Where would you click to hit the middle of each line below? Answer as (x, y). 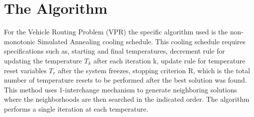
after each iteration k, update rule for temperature (169, 60)
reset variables (25, 70)
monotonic (20, 41)
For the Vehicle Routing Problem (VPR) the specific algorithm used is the (116, 32)
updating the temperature (43, 60)
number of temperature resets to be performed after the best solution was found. (126, 80)
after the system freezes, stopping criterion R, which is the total (154, 70)
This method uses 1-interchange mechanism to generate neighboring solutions (121, 89)
